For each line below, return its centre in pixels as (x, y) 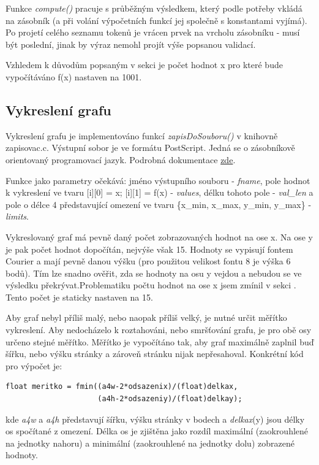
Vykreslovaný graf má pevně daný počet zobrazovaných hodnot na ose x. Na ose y (159, 236)
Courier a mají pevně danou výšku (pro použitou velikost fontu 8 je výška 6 (148, 261)
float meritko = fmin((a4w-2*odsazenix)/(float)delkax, (122, 387)
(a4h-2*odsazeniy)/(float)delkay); (170, 399)
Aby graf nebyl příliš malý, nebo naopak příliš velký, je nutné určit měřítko (146, 317)
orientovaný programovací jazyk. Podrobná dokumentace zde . (121, 159)
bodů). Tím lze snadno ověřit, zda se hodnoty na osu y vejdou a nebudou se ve (154, 273)
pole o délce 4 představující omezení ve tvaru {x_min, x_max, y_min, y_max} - (159, 204)
